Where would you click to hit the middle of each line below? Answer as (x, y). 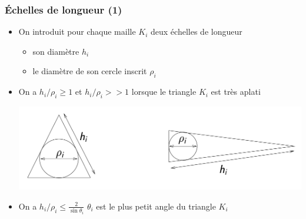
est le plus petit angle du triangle (156, 206)
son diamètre (56, 51)
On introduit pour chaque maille (77, 31)
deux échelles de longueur (197, 31)
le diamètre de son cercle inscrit (90, 71)
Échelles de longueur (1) (64, 9)
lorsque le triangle (164, 92)
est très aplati (236, 92)
